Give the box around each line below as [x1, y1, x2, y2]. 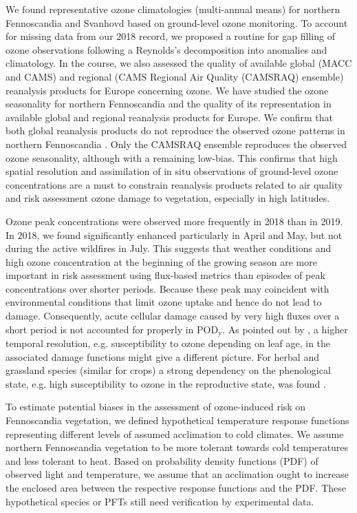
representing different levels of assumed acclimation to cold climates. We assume [6, 426, 344, 441]
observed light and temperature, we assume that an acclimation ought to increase [6, 467, 349, 481]
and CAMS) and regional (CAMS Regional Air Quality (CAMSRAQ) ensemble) [6, 69, 344, 83]
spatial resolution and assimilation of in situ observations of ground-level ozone [6, 164, 338, 178]
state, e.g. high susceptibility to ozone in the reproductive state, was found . [6, 376, 326, 390]
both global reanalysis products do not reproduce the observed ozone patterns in [6, 123, 345, 138]
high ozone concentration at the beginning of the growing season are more [6, 254, 317, 269]
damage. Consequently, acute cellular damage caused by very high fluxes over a [6, 308, 340, 323]
